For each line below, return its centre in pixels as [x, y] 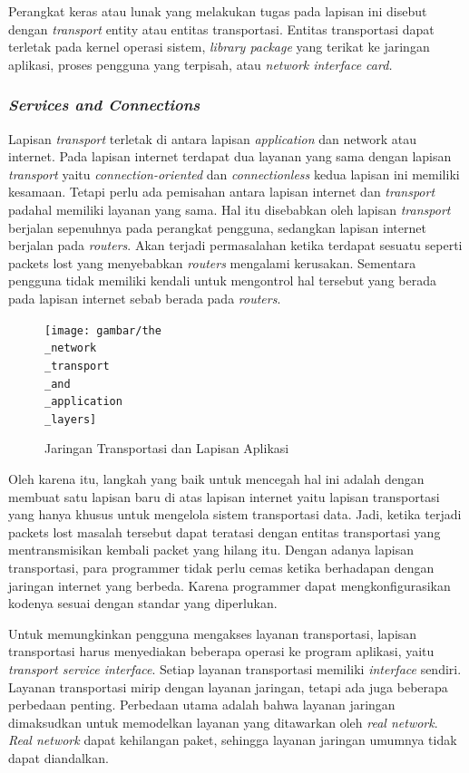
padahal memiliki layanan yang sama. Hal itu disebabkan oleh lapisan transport [230, 209]
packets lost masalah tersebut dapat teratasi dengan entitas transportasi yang [225, 531]
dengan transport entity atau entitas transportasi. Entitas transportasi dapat [221, 29]
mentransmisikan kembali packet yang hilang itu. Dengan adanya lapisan [211, 550]
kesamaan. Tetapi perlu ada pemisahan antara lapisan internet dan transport [222, 192]
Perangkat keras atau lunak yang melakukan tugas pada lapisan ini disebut [218, 11]
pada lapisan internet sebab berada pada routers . [145, 298]
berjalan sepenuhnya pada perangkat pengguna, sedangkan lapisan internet [217, 227]
